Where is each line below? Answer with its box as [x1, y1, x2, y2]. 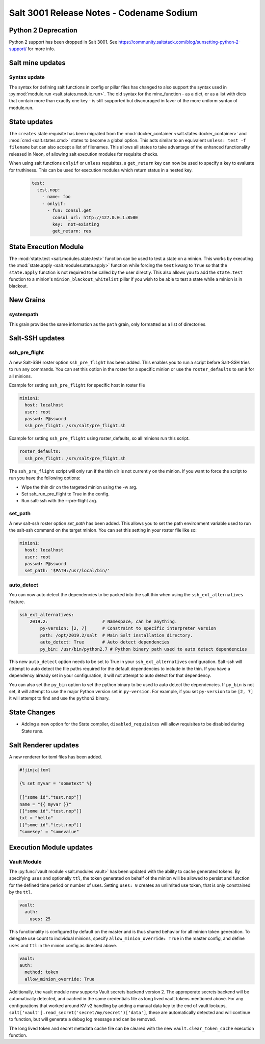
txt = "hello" [19, 815, 53, 821]
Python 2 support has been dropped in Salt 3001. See [9, 39, 118, 45]
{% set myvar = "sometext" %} [19, 781, 92, 786]
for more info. [27, 46, 55, 52]
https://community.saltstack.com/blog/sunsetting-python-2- [118, 39, 240, 45]
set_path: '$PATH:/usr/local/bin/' [25, 568, 110, 574]
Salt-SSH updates [9, 334, 65, 343]
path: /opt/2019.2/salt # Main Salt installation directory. [40, 632, 193, 638]
